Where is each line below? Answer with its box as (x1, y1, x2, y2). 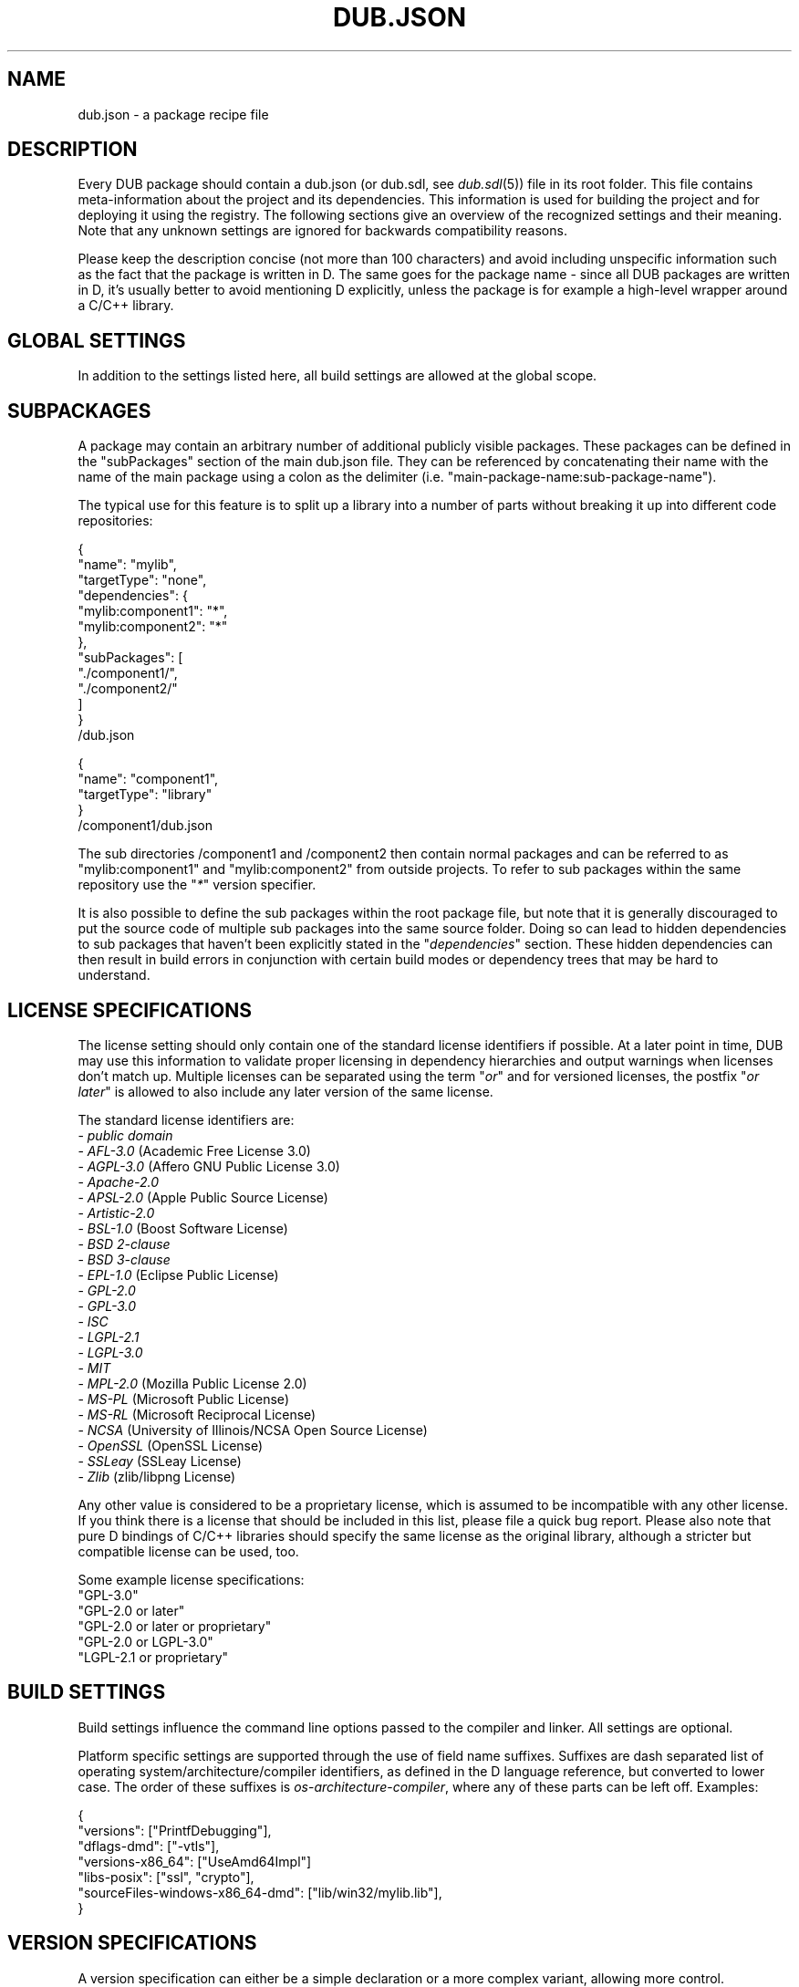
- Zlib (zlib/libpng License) (78, 1468, 236, 1484)
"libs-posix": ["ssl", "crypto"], (78, 1868, 254, 1885)
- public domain (78, 1127, 173, 1143)
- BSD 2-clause (78, 1235, 171, 1252)
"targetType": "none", (78, 572, 207, 588)
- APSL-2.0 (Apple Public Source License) (78, 1189, 328, 1205)
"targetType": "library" (78, 786, 213, 803)
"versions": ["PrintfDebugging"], (78, 1822, 272, 1838)
